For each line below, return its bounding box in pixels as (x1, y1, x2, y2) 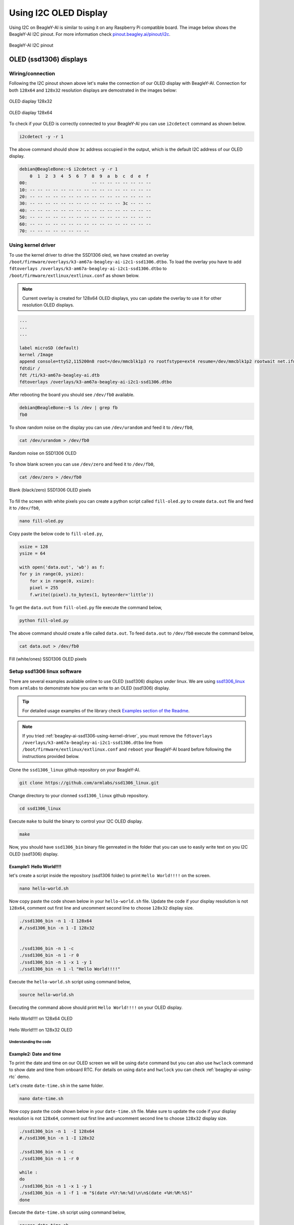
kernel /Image (19, 352, 53, 357)
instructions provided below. (22, 753, 80, 759)
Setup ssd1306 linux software (9, 668, 82, 675)
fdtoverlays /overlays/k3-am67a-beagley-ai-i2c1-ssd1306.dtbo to (9, 266, 167, 271)
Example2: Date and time (9, 1051, 61, 1057)
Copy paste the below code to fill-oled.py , (9, 531, 103, 537)
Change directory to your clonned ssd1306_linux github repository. (9, 793, 149, 799)
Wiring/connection (9, 70, 55, 77)
